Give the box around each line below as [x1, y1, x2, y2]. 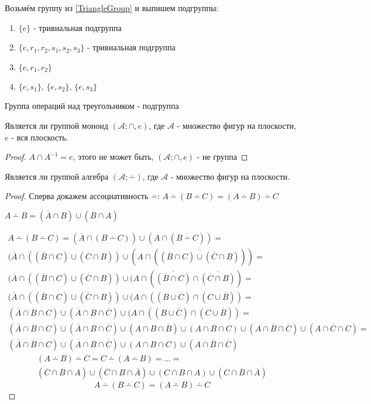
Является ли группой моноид [5, 119, 108, 131]
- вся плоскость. [11, 131, 68, 143]
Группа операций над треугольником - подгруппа [5, 100, 179, 112]
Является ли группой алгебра [5, 170, 109, 182]
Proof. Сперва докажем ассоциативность [5, 190, 149, 202]
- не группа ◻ [197, 150, 248, 163]
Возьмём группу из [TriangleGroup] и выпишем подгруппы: [5, 2, 219, 13]
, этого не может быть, [73, 150, 154, 163]
